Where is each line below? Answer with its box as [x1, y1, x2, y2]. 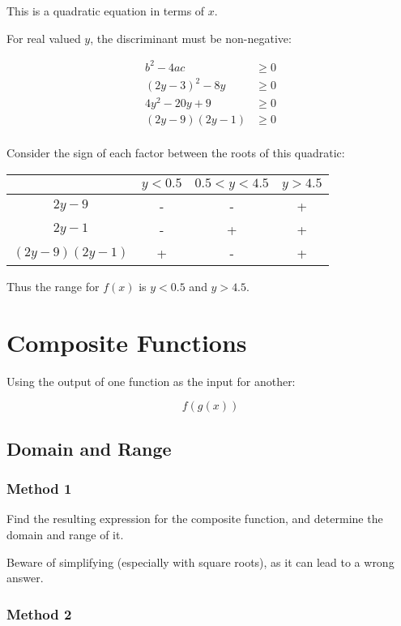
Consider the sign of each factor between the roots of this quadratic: [6, 144, 345, 161]
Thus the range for [6, 278, 100, 295]
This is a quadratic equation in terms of [6, 2, 205, 19]
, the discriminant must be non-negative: [90, 29, 292, 46]
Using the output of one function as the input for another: [6, 372, 296, 389]
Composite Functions [6, 325, 247, 358]
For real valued [6, 29, 81, 46]
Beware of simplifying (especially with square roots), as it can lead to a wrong [6, 553, 395, 570]
